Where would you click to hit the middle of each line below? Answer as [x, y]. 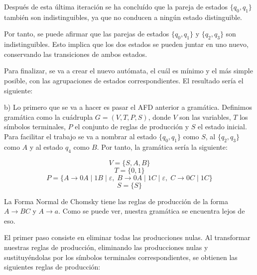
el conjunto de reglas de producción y [132, 127]
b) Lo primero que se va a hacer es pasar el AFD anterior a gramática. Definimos [128, 107]
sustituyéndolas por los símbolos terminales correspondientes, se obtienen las [121, 257]
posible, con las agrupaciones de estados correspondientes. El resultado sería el [124, 80]
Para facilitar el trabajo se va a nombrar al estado [80, 136]
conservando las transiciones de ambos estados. [76, 54]
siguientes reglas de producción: [52, 267]
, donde [159, 117]
